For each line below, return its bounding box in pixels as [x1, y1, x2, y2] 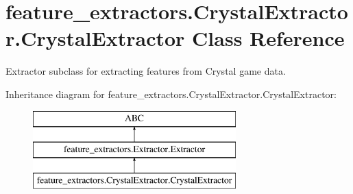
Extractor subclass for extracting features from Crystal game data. [5, 64, 286, 78]
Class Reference [192, 24, 345, 52]
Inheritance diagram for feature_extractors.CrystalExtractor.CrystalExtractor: [5, 86, 337, 101]
